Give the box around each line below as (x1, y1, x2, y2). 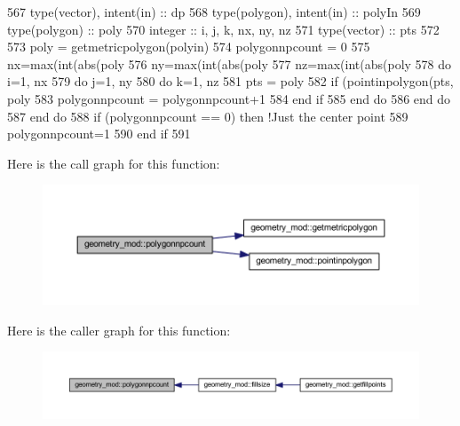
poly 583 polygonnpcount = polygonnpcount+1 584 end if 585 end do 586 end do (7, 89, 451, 107)
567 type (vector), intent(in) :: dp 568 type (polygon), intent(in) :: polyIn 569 (7, 3, 421, 20)
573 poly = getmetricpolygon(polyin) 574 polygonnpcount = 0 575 (7, 37, 370, 56)
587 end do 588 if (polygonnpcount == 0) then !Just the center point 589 (7, 106, 408, 125)
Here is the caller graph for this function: (7, 320, 231, 339)
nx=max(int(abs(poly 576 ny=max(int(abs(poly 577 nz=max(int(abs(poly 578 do (7, 54, 452, 73)
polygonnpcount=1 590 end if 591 (7, 124, 191, 143)
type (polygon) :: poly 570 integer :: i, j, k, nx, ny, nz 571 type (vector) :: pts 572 (7, 20, 440, 38)
